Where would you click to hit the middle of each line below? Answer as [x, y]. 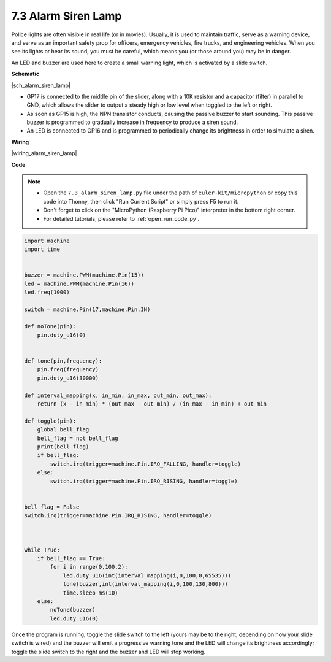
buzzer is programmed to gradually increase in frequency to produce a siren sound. [132, 122]
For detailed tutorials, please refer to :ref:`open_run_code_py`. [121, 218]
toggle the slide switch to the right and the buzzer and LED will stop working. [108, 652]
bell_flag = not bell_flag [78, 438]
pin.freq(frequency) [68, 369]
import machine [47, 241]
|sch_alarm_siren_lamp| [41, 85]
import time [42, 249]
